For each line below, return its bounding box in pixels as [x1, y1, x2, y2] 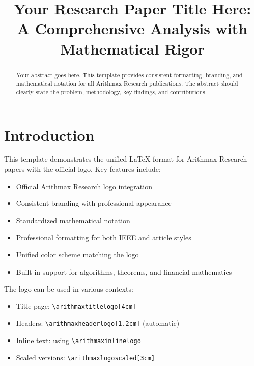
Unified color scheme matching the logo [16, 249, 139, 260]
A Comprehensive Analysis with [17, 18, 248, 39]
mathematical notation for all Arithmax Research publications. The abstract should [16, 79, 238, 88]
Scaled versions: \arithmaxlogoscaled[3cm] [16, 352, 155, 362]
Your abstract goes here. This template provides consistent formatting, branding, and [16, 70, 243, 79]
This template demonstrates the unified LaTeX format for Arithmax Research [4, 153, 247, 164]
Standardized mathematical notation [16, 215, 130, 225]
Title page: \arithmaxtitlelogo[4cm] [16, 300, 136, 311]
